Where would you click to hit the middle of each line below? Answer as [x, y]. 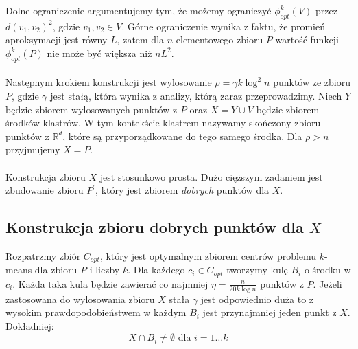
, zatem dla [141, 40]
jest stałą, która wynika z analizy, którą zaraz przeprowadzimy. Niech [196, 95]
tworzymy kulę [257, 270]
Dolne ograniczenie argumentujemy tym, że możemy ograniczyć [139, 10]
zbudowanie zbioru [45, 190]
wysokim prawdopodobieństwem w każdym [96, 312]
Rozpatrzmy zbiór [43, 255]
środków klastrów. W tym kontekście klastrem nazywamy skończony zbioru [163, 123]
